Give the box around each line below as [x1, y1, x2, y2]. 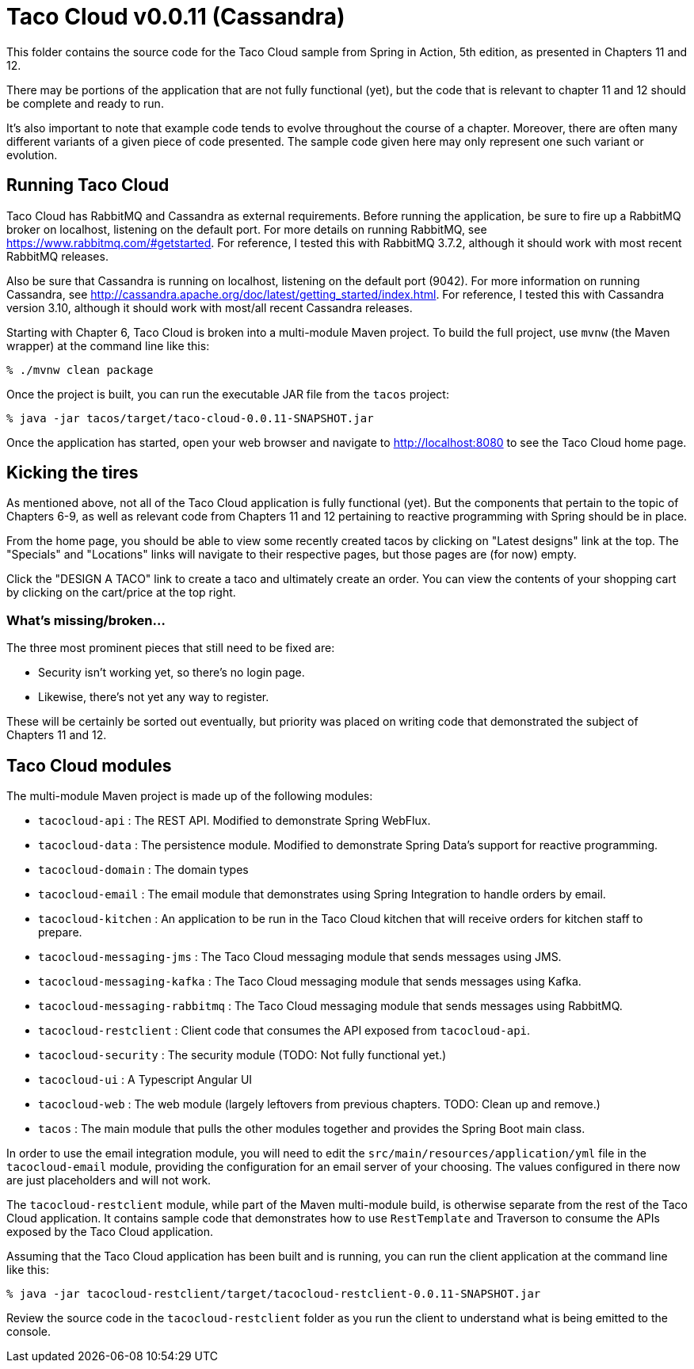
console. [6, 1325, 51, 1339]
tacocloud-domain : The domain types [38, 863, 249, 877]
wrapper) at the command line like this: [6, 338, 210, 353]
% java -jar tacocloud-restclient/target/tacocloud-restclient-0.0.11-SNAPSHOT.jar [6, 1287, 541, 1301]
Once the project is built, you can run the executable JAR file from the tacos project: [6, 387, 449, 401]
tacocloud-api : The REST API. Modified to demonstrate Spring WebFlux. [38, 814, 431, 828]
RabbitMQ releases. [6, 249, 109, 263]
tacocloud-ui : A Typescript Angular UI [38, 1073, 253, 1087]
